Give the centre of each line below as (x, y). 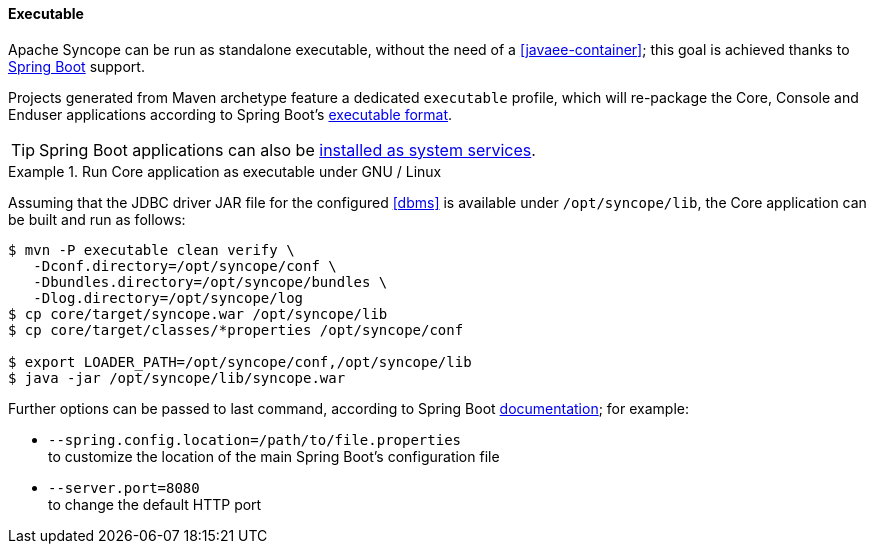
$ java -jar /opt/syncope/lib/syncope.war (177, 377)
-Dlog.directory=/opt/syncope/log (168, 297)
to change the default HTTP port (155, 504)
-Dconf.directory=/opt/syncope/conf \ (185, 265)
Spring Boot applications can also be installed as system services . (287, 149)
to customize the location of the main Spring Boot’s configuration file (274, 456)
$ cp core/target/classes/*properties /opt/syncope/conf (236, 329)
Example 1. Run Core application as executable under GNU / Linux (225, 171)
